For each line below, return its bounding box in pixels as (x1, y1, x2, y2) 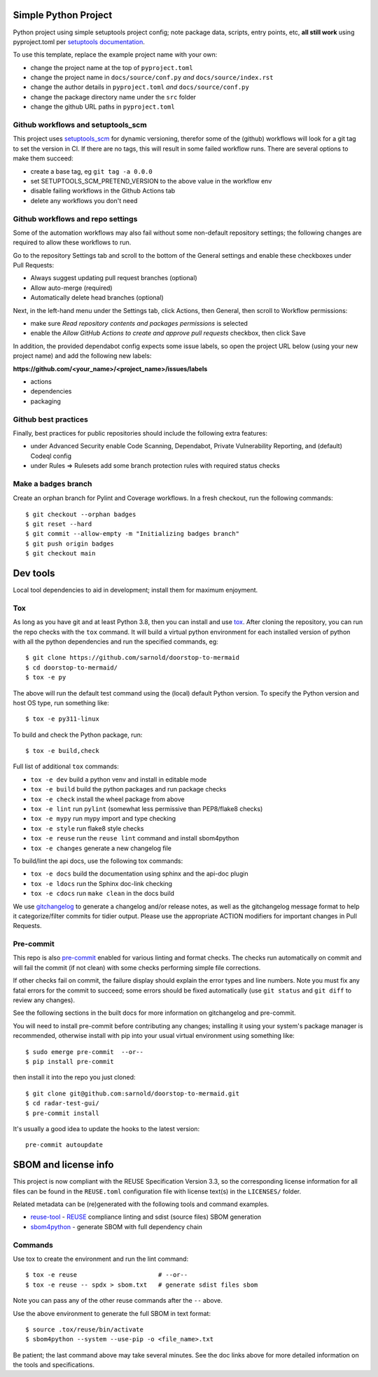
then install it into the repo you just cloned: (13, 1073, 136, 1081)
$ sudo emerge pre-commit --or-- (25, 1048, 143, 1056)
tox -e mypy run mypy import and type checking (30, 815, 176, 823)
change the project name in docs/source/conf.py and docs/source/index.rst (30, 74, 274, 82)
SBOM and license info (13, 1159, 114, 1171)
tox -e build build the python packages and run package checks (30, 785, 227, 794)
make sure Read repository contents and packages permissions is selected (30, 319, 248, 327)
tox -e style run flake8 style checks (30, 824, 144, 833)
